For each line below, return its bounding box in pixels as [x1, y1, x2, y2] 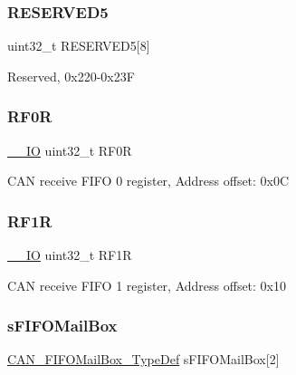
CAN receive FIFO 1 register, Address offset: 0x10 [7, 275, 287, 294]
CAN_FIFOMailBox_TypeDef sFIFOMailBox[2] [7, 350, 280, 369]
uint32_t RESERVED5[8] [7, 36, 150, 55]
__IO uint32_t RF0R [7, 140, 132, 159]
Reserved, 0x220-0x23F [7, 66, 135, 85]
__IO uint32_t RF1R [7, 245, 132, 264]
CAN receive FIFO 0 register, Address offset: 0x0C [7, 171, 290, 190]
